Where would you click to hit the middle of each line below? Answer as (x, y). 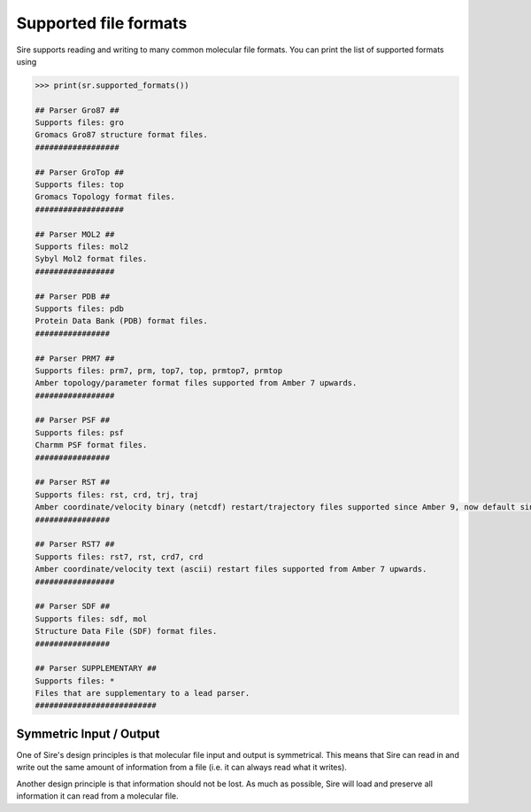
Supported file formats (102, 23)
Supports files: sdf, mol (91, 619)
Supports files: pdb (79, 308)
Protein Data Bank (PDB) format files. (121, 321)
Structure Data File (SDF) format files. (126, 631)
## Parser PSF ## (73, 420)
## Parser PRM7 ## (75, 358)
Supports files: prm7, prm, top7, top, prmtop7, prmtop (159, 371)
